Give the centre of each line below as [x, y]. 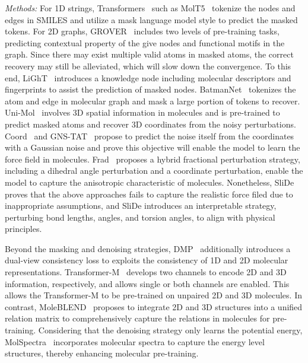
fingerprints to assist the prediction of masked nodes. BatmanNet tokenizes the [150, 89]
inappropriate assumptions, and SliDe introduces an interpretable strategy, [141, 206]
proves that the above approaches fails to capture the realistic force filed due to [149, 194]
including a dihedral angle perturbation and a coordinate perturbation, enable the [154, 171]
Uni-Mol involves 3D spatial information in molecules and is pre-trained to [142, 112]
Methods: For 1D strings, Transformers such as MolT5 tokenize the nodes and [150, 8]
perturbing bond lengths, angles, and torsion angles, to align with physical [140, 217]
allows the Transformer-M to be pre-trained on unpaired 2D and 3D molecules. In [153, 295]
